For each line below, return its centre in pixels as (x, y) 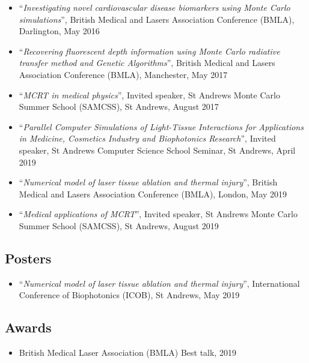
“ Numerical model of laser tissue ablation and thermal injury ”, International (159, 283)
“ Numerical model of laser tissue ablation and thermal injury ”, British (148, 182)
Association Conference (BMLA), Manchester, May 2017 (123, 74)
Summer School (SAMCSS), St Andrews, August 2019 (119, 225)
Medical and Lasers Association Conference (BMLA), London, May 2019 (153, 193)
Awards (28, 327)
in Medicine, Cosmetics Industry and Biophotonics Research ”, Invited (147, 138)
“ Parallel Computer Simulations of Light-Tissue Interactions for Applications (161, 126)
